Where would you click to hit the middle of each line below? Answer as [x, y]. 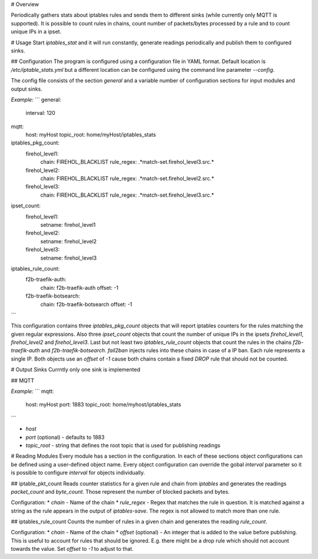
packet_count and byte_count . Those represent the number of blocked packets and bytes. [120, 491]
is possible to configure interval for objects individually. [78, 473]
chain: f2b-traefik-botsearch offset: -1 [86, 304]
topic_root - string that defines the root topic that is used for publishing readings [123, 445]
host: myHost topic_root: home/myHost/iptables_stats [91, 135]
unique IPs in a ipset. [36, 32]
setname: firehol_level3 [69, 258]
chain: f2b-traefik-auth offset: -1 [79, 287]
